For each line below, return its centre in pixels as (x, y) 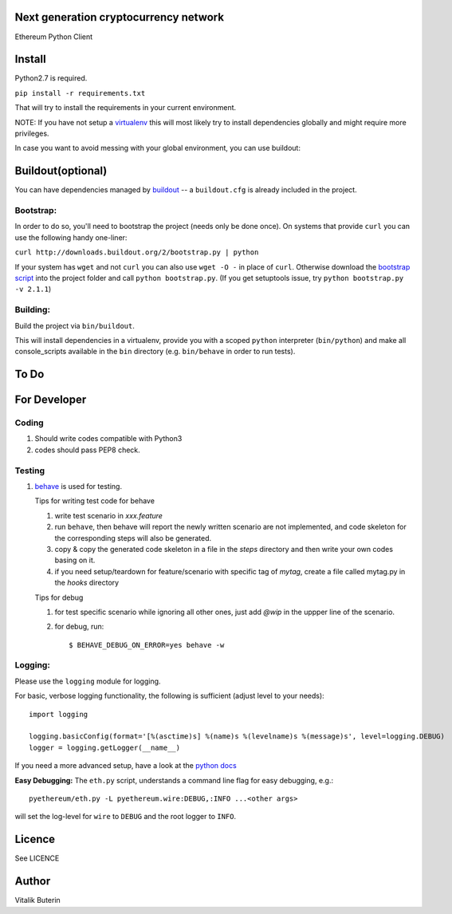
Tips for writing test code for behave (95, 501)
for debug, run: (79, 627)
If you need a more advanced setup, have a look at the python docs (126, 766)
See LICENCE (37, 858)
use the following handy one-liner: (71, 237)
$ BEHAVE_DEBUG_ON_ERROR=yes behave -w (147, 645)
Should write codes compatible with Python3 (108, 439)
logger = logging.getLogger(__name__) (105, 747)
